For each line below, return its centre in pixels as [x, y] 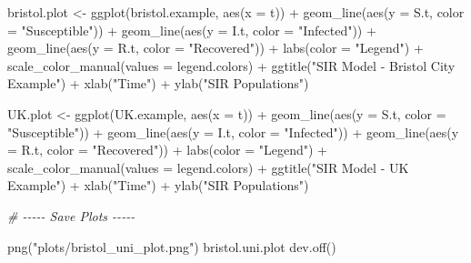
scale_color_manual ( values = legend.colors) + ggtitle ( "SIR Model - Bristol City [231, 65]
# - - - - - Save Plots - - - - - [71, 215]
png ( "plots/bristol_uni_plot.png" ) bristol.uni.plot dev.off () [172, 246]
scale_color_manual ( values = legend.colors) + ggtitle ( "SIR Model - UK [208, 167]
